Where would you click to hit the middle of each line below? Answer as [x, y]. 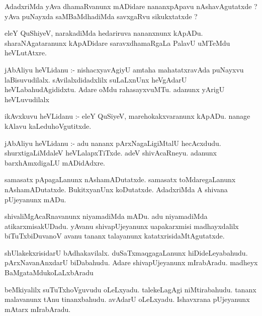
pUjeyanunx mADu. [35, 199]
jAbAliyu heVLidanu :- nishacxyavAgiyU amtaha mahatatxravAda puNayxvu [124, 69]
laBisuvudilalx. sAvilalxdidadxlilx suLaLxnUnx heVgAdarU [96, 79]
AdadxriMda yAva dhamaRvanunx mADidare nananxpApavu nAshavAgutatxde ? [131, 6]
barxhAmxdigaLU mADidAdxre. [55, 162]
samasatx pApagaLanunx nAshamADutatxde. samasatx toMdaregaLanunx [120, 179]
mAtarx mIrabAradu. [38, 309]
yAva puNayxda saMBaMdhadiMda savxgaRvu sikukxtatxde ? [101, 16]
